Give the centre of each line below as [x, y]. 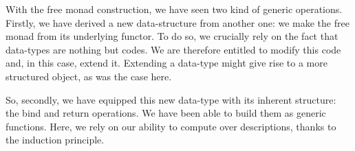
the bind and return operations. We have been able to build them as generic [166, 113]
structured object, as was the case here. [89, 76]
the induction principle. [55, 140]
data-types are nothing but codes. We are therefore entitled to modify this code [173, 49]
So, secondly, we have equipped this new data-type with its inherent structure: [171, 99]
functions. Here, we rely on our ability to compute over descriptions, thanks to [171, 126]
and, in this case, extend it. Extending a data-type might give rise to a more [166, 63]
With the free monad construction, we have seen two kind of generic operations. [174, 9]
